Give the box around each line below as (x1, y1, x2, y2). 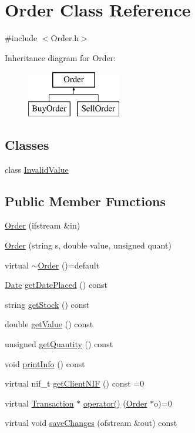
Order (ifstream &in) (5, 219, 80, 231)
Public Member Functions (5, 192, 166, 210)
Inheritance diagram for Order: (5, 51, 116, 63)
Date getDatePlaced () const (5, 278, 107, 291)
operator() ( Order (83, 397, 147, 409)
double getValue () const (5, 318, 93, 330)
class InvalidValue (5, 163, 69, 175)
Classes (5, 135, 49, 153)
